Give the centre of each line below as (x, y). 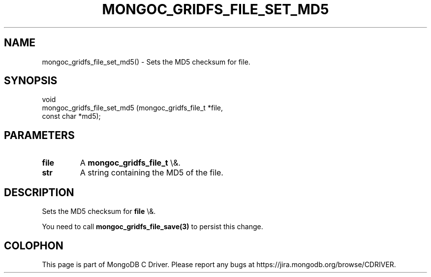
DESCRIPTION (39, 192)
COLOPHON (34, 245)
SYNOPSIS (31, 81)
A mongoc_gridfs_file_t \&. (130, 163)
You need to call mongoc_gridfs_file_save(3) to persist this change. (153, 227)
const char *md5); (71, 116)
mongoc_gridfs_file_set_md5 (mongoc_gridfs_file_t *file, (133, 108)
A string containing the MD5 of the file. (152, 173)
